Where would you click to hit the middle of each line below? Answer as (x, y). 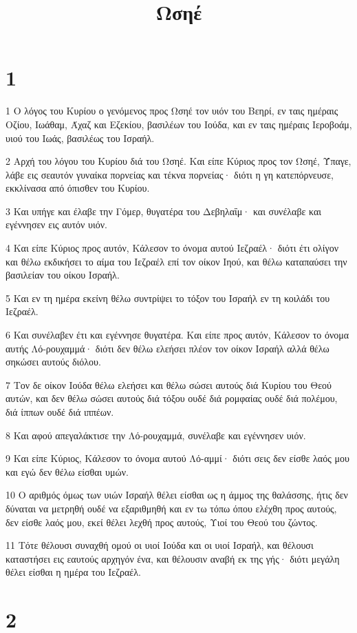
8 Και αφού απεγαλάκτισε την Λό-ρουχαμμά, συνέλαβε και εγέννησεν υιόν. (156, 435)
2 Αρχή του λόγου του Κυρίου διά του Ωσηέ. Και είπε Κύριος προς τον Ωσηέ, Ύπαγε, (178, 161)
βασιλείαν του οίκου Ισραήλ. (63, 275)
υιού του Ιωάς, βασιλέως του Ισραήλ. (80, 138)
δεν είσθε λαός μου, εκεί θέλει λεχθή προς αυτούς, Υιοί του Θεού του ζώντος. (162, 522)
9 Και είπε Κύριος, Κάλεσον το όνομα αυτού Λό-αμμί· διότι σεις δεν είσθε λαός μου (177, 458)
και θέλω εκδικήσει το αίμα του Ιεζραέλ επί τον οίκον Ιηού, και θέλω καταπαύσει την (176, 261)
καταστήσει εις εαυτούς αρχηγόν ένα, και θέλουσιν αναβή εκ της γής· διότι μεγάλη (173, 558)
